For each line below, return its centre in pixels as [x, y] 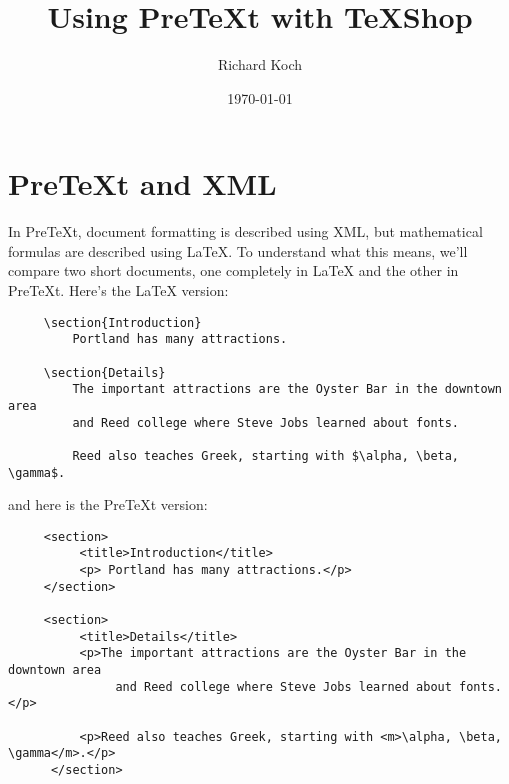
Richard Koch [260, 64]
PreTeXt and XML [142, 183]
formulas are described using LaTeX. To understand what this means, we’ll [238, 250]
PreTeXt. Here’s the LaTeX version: [118, 290]
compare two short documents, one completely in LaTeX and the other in [233, 270]
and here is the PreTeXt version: [108, 504]
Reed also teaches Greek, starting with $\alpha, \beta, [266, 455]
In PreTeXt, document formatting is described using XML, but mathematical [245, 231]
